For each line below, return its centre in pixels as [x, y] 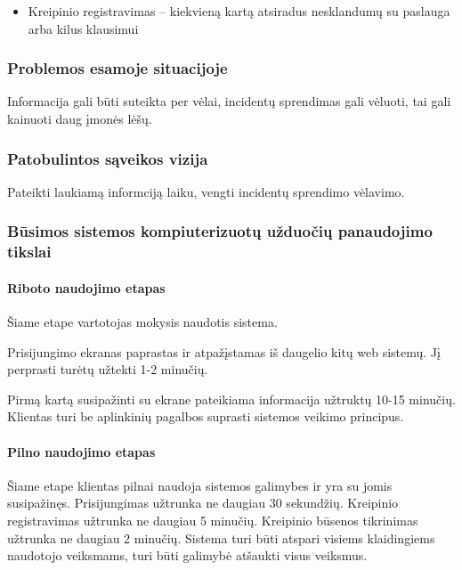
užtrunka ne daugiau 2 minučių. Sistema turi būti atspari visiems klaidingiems [221, 537]
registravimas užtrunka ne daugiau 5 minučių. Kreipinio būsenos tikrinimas [213, 520]
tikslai [29, 252]
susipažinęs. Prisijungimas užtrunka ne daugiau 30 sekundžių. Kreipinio [203, 503]
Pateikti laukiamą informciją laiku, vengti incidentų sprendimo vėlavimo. [206, 191]
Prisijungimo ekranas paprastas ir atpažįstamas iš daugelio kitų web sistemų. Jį [224, 351]
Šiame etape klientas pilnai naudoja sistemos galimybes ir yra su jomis [200, 485]
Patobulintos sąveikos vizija [108, 158]
